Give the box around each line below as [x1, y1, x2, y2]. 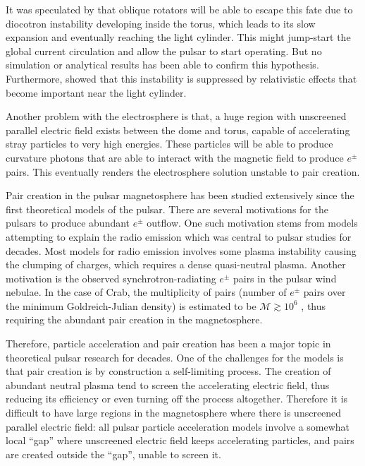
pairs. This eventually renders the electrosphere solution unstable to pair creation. [6, 164, 360, 179]
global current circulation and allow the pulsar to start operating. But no [6, 43, 322, 58]
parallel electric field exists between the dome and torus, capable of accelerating [6, 122, 350, 137]
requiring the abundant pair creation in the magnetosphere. [6, 312, 263, 327]
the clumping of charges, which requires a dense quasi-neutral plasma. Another [6, 257, 346, 272]
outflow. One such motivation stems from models [147, 215, 358, 230]
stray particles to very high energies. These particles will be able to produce [6, 136, 333, 151]
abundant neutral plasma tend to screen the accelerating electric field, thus [6, 377, 330, 392]
